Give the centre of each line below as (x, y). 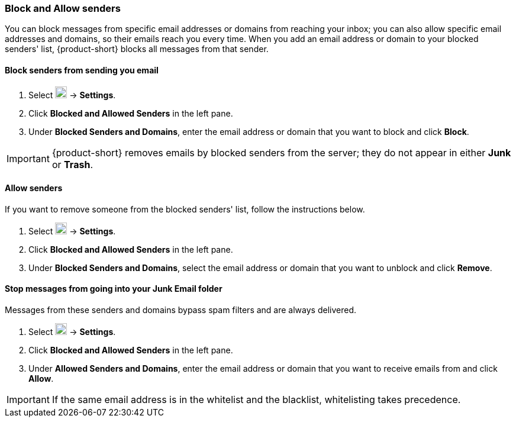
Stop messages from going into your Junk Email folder (114, 289)
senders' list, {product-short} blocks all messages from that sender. (137, 49)
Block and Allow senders (63, 8)
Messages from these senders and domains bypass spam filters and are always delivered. (180, 310)
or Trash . (72, 164)
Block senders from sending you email (82, 70)
